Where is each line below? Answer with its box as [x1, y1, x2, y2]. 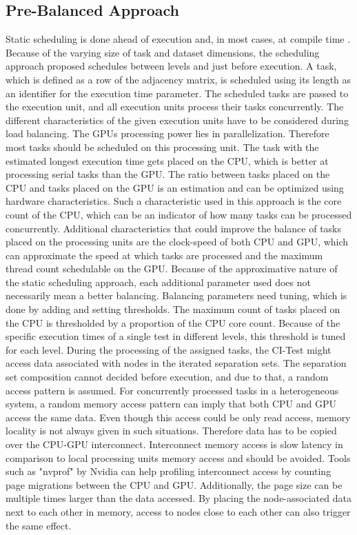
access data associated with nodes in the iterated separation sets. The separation [6, 356, 347, 370]
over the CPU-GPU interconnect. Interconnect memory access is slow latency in [6, 437, 343, 452]
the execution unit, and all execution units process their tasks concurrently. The [6, 99, 344, 114]
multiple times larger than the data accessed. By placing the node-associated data [6, 491, 351, 505]
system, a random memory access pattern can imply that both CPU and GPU [6, 396, 337, 411]
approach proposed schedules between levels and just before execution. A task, [6, 59, 337, 73]
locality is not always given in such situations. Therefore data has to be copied [6, 423, 337, 438]
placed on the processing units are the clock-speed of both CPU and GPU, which [6, 234, 349, 249]
